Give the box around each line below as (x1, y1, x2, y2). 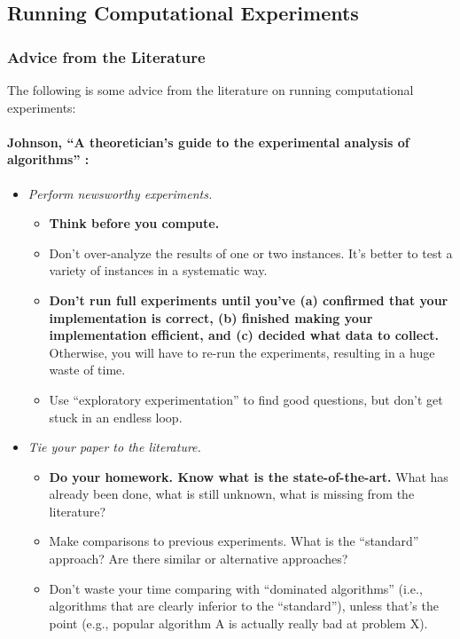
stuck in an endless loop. (49, 407, 183, 426)
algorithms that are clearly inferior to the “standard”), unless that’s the (49, 596, 439, 615)
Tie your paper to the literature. (27, 438, 201, 456)
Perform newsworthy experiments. (27, 184, 213, 202)
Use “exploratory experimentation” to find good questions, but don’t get (49, 390, 443, 408)
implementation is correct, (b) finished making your (49, 308, 373, 327)
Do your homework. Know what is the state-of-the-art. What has (49, 467, 448, 485)
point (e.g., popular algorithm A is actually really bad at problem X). (49, 613, 428, 632)
